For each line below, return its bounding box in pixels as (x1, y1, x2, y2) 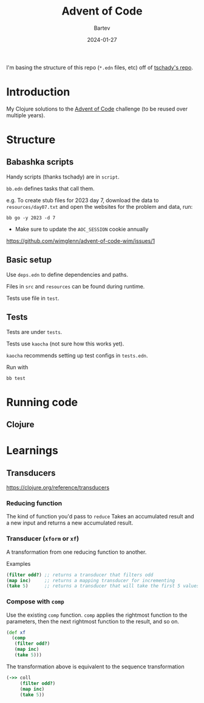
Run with (6, 363, 29, 371)
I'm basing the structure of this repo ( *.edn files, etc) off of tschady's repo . (6, 64, 193, 71)
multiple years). (6, 111, 46, 119)
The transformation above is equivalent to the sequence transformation (6, 663, 185, 670)
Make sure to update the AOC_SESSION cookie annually (15, 225, 149, 233)
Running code (6, 395, 78, 409)
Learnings (6, 444, 59, 458)
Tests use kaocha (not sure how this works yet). (6, 340, 124, 347)
